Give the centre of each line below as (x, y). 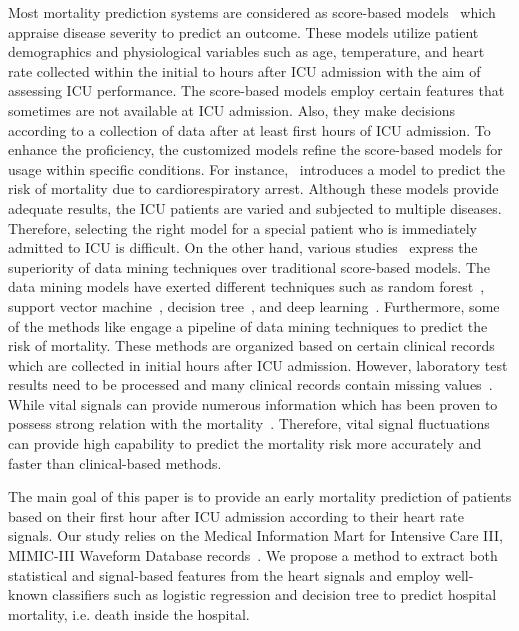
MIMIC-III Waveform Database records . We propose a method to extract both (253, 555)
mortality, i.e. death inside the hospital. (129, 613)
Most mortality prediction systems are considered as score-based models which (252, 12)
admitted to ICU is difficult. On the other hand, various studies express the (243, 247)
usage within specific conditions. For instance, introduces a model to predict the (256, 168)
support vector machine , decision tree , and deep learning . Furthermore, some (254, 305)
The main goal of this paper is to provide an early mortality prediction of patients (260, 496)
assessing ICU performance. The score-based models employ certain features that (256, 90)
